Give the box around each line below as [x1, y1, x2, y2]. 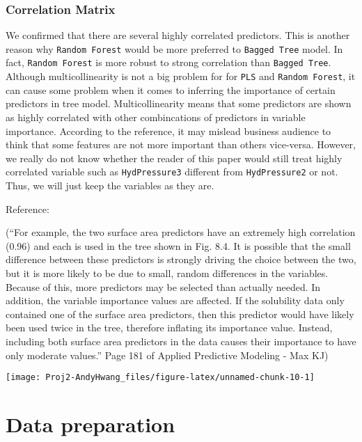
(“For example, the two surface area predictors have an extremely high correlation [6, 225, 356, 239]
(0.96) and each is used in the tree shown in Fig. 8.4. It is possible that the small [6, 238, 351, 253]
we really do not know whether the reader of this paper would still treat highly [6, 150, 343, 165]
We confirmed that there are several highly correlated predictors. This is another [6, 28, 350, 42]
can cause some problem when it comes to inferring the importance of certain [6, 82, 336, 97]
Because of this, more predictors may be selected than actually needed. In [6, 279, 321, 294]
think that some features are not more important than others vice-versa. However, [6, 137, 356, 152]
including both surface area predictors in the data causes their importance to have [6, 333, 356, 348]
